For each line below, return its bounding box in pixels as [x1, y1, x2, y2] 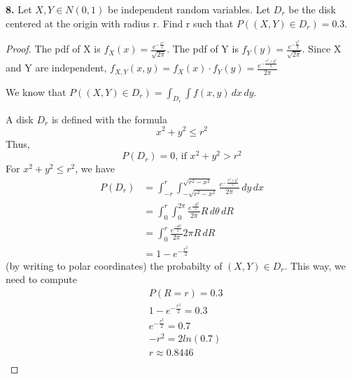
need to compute [6, 272, 77, 287]
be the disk [288, 2, 336, 16]
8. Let [6, 2, 32, 16]
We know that [6, 84, 66, 99]
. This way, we [284, 258, 346, 273]
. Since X [302, 41, 342, 56]
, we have [75, 161, 115, 176]
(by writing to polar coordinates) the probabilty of [6, 258, 223, 273]
